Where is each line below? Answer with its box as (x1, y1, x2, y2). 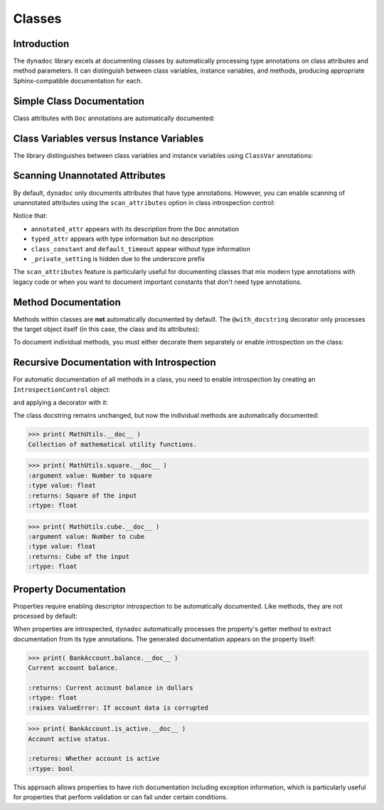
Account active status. (28, 735, 112, 743)
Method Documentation (13, 296, 121, 308)
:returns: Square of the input (28, 491, 138, 500)
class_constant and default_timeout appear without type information (31, 244, 250, 253)
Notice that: (13, 211, 48, 220)
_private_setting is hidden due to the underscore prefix (31, 254, 206, 263)
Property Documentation (13, 583, 126, 595)
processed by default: (13, 612, 78, 620)
